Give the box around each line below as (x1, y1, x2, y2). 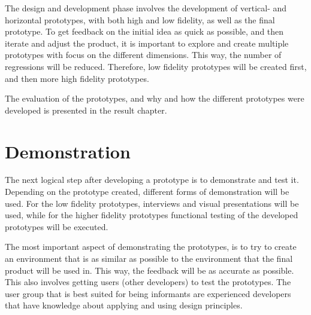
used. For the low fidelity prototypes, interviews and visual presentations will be (5, 197, 299, 209)
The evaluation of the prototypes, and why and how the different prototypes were (5, 92, 304, 105)
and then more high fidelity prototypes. (5, 72, 149, 84)
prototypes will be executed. (5, 220, 108, 233)
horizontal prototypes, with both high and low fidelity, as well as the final (5, 13, 275, 26)
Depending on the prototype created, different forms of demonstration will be (5, 185, 289, 198)
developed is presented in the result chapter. (5, 103, 167, 116)
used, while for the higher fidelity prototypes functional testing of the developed (5, 209, 298, 221)
